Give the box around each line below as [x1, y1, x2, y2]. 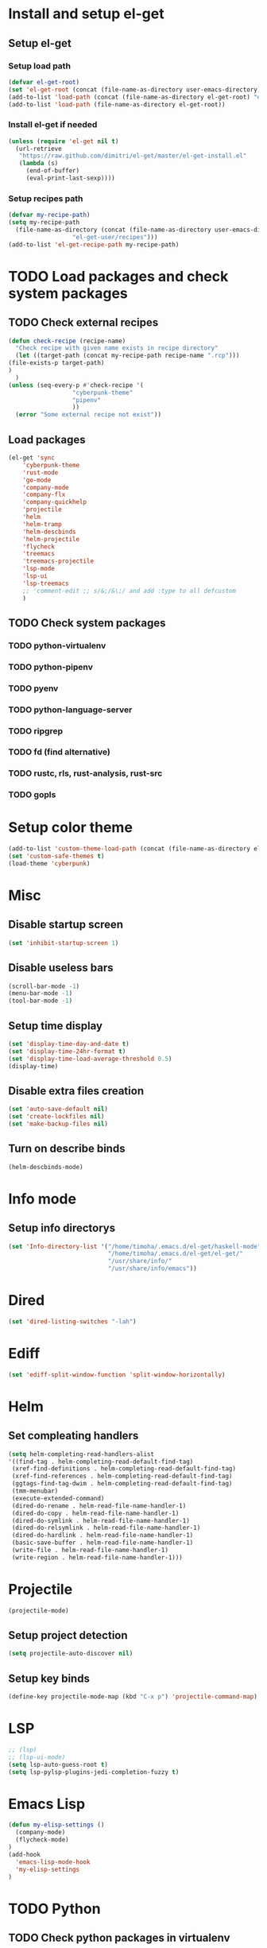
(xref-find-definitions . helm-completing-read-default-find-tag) [11, 1465, 237, 1473]
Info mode [8, 1190, 77, 1208]
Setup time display [8, 1019, 103, 1032]
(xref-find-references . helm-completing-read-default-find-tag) [11, 1472, 233, 1481]
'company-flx [22, 490, 66, 499]
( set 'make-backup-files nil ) [8, 1120, 109, 1129]
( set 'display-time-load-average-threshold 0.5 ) [8, 1055, 172, 1063]
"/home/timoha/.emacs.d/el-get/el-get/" [107, 1249, 244, 1258]
